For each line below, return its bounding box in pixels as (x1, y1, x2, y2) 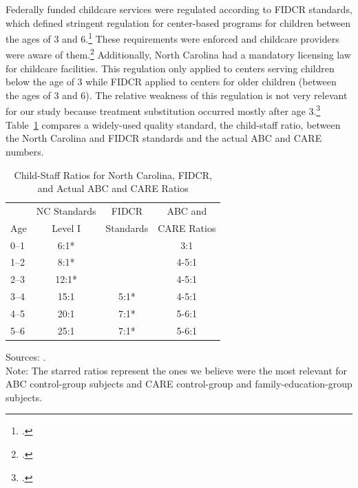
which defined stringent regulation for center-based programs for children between (6, 15, 351, 30)
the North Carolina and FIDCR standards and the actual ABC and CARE (6, 131, 322, 145)
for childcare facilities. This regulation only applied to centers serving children (6, 61, 335, 75)
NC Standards (36, 203, 96, 218)
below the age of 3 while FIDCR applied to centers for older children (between (6, 74, 337, 89)
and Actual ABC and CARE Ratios (37, 181, 189, 195)
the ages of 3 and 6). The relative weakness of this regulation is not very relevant (6, 87, 348, 102)
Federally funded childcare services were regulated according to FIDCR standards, (6, 2, 352, 16)
